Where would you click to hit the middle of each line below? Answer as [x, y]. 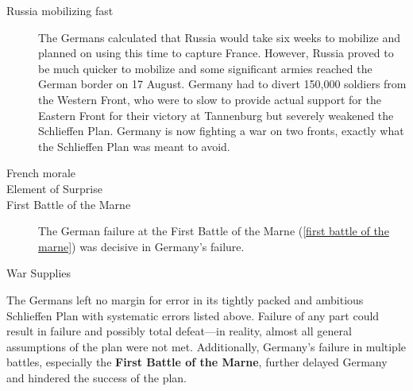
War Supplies [39, 273]
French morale [41, 173]
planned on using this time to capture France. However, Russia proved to [216, 53]
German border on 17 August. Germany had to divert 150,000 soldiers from [222, 84]
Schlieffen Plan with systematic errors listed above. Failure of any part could [193, 315]
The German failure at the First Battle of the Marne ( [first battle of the [214, 231]
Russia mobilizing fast [60, 10]
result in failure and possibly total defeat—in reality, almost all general [179, 331]
